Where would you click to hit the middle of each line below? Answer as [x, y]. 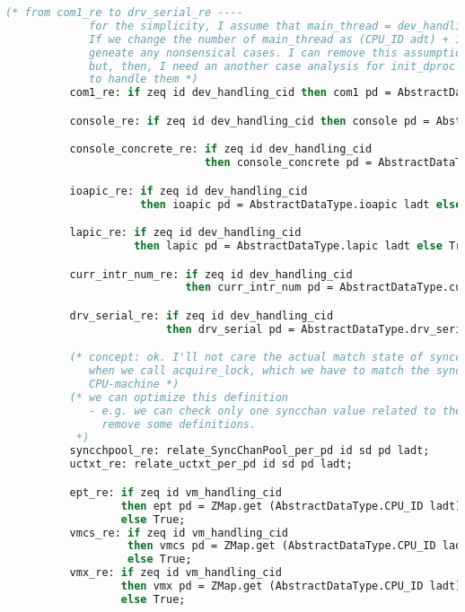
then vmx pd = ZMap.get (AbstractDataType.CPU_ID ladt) [291, 586]
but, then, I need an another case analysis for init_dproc [272, 66]
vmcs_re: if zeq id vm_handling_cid [179, 533]
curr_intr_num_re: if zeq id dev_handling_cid [211, 274]
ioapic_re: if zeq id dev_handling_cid [189, 191]
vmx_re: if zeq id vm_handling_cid [175, 573]
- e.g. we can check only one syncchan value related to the [276, 411]
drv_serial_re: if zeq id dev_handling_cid [202, 315]
